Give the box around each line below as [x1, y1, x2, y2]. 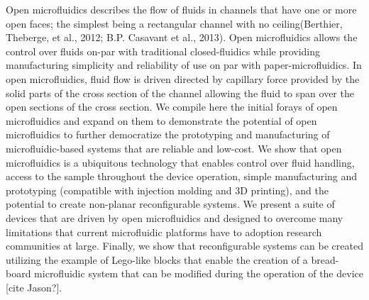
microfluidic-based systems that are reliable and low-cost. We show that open [6, 140, 342, 155]
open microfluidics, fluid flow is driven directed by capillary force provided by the [6, 71, 360, 86]
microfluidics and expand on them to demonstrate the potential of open [6, 113, 317, 128]
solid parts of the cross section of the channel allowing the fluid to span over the [6, 85, 354, 100]
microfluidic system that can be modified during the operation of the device [34, 266, 363, 281]
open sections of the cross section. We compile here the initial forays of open [6, 99, 338, 114]
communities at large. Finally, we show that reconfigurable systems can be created [6, 238, 363, 253]
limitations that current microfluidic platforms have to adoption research [6, 224, 322, 239]
